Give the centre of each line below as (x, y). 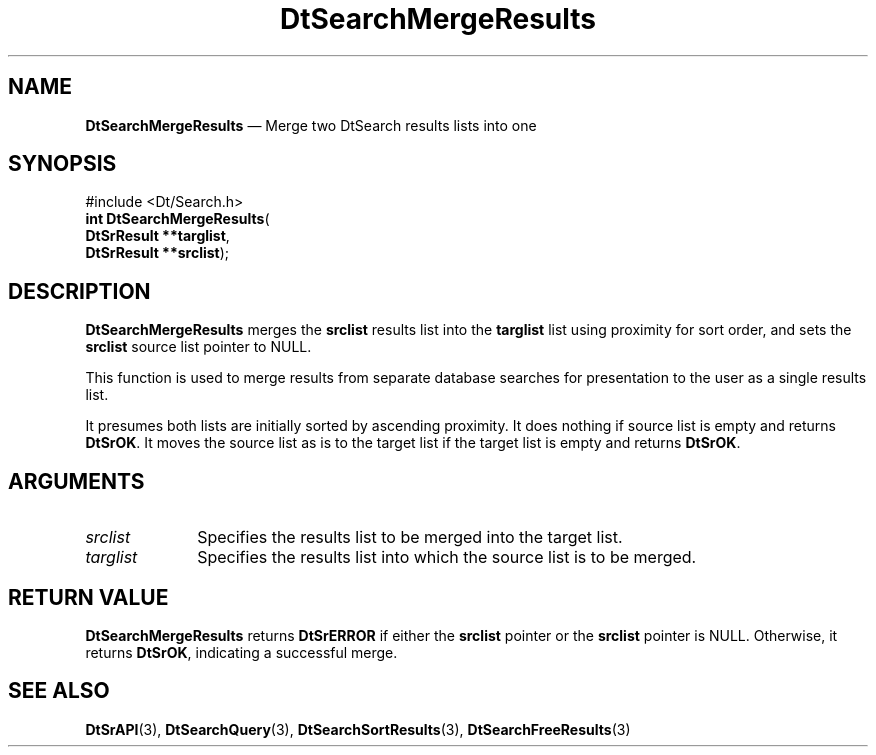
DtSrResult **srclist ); (157, 253)
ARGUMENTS (76, 481)
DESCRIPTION (79, 291)
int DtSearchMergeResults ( (177, 219)
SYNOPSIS (62, 164)
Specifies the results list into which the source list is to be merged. (447, 557)
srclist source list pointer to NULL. (198, 347)
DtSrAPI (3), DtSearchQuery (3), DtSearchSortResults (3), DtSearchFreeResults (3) (358, 729)
